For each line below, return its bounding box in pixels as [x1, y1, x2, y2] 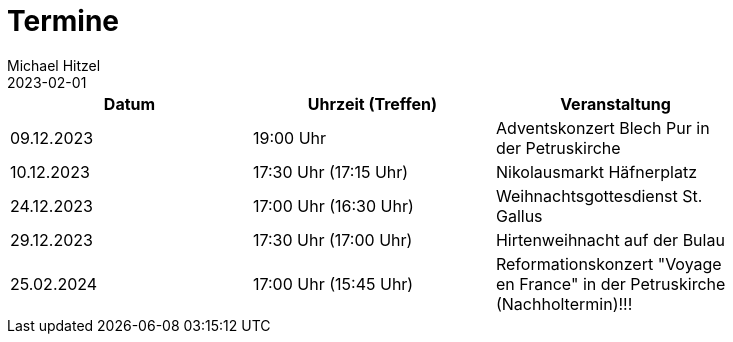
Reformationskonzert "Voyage [495, 253, 722, 274]
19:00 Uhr [252, 127, 327, 148]
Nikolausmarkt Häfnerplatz [495, 161, 698, 182]
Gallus [495, 205, 543, 226]
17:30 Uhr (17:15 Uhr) [252, 161, 409, 182]
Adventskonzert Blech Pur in [495, 117, 710, 138]
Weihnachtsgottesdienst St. [495, 185, 703, 206]
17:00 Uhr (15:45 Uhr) [252, 273, 414, 294]
